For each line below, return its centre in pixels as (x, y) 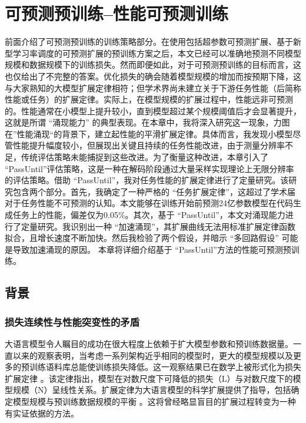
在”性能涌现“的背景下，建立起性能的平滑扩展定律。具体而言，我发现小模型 (149, 133)
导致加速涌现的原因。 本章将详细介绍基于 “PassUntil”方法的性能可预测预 (152, 249)
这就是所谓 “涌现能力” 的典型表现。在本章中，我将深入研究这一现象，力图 (147, 122)
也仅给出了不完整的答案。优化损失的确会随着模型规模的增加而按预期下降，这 (153, 76)
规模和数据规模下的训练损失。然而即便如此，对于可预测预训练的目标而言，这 (153, 65)
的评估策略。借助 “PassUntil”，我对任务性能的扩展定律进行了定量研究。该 (147, 180)
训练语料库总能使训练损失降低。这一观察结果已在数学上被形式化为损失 (165, 367)
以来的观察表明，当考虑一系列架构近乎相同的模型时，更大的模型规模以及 (153, 355)
